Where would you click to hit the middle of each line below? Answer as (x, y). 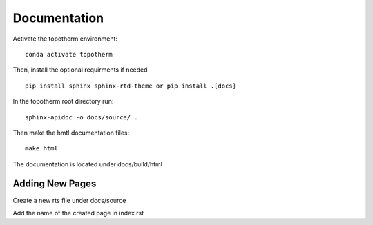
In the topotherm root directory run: (63, 101)
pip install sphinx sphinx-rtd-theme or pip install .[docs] (131, 86)
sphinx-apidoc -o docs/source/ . (82, 117)
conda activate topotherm (69, 54)
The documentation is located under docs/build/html (87, 164)
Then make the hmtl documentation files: (71, 133)
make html (41, 149)
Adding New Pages (55, 184)
